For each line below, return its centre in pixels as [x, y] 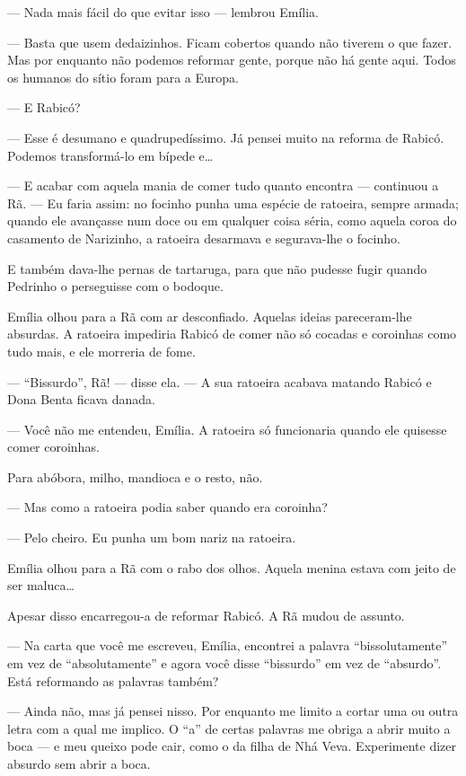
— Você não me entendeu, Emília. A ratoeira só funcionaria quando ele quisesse [227, 429]
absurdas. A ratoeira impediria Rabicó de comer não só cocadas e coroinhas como [232, 334]
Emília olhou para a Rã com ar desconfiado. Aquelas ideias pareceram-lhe [210, 316]
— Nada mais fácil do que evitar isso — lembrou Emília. [163, 12]
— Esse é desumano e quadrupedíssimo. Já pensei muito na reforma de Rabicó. [226, 137]
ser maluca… [41, 585]
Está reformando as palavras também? [113, 680]
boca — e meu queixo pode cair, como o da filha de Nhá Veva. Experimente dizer [232, 746]
